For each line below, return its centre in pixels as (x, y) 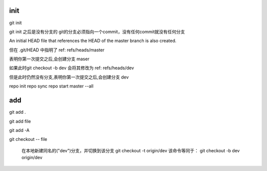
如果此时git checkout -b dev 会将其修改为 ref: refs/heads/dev (72, 68)
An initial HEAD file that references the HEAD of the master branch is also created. (93, 41)
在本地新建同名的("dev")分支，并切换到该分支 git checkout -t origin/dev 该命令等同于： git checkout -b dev (131, 150)
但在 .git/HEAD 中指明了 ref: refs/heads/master (57, 50)
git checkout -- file (28, 139)
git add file (20, 121)
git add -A (19, 130)
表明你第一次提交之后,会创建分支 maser (49, 59)
